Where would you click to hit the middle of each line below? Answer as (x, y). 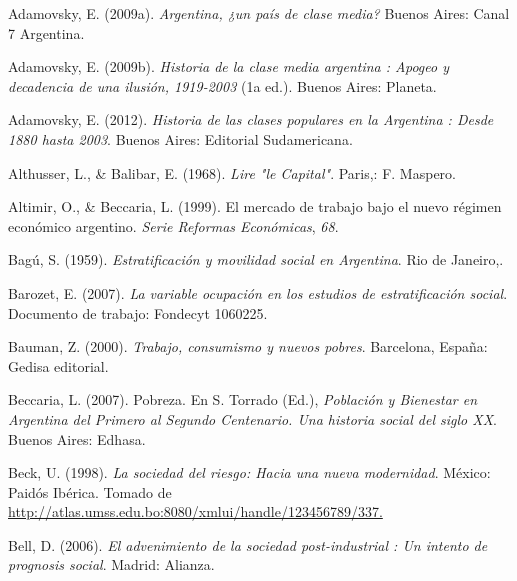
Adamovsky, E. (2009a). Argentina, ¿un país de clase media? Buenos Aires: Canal (259, 13)
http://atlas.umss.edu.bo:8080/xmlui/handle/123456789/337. (195, 511)
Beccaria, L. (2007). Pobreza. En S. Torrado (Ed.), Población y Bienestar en (243, 399)
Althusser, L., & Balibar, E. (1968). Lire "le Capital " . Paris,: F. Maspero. (232, 172)
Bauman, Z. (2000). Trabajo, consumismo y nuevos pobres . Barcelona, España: (248, 346)
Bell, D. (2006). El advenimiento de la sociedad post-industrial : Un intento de (248, 544)
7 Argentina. (46, 32)
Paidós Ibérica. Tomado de (90, 491)
